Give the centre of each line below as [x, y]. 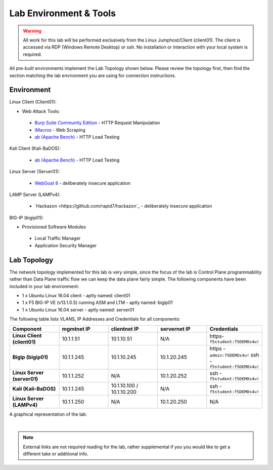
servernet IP [175, 329]
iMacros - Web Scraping [60, 130]
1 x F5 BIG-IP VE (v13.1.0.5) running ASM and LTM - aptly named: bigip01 [97, 303]
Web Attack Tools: [41, 111]
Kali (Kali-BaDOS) [34, 388]
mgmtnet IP [76, 329]
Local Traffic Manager [58, 239]
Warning [32, 31]
